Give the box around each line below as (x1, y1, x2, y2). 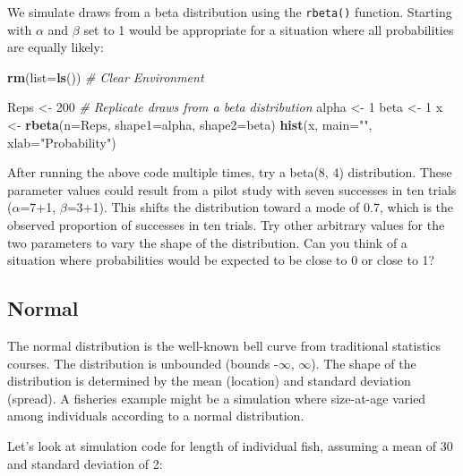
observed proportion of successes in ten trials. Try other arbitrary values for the (7, 216, 445, 234)
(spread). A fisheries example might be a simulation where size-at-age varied (7, 388, 426, 407)
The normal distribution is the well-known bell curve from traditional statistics (7, 336, 441, 354)
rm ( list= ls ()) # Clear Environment (7, 67, 204, 86)
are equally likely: (7, 38, 104, 56)
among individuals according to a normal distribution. (7, 406, 304, 425)
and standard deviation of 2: (7, 454, 163, 472)
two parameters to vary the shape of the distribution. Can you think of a (7, 233, 407, 251)
